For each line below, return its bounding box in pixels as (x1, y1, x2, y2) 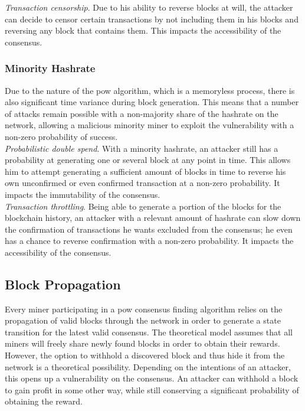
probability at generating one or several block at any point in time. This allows (5, 154, 291, 166)
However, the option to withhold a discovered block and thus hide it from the (5, 349, 285, 361)
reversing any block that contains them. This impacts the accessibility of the (5, 24, 281, 37)
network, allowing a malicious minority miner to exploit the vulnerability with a (5, 119, 294, 131)
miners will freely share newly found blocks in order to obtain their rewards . (5, 337, 280, 350)
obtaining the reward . (5, 395, 83, 407)
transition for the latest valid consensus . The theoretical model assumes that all (5, 325, 293, 338)
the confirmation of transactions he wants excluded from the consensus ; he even (5, 223, 293, 235)
